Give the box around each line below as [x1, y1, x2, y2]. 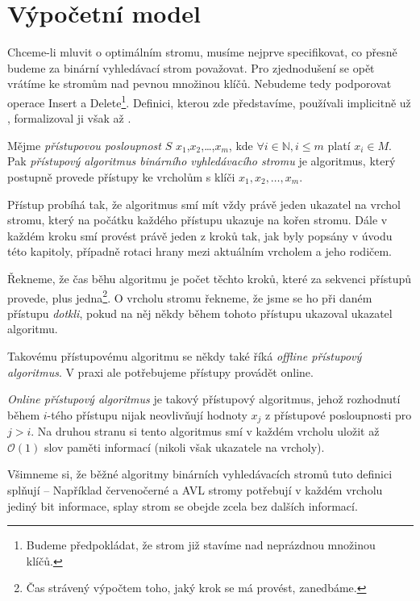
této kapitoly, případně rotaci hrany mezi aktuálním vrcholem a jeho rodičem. [7, 243, 393, 260]
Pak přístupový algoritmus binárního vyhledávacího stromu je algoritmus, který [7, 152, 396, 169]
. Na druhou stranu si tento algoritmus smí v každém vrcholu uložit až [31, 423, 380, 440]
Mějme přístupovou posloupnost [7, 136, 161, 153]
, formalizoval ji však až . [7, 110, 131, 127]
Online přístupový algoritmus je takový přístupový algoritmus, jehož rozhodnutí [7, 390, 401, 407]
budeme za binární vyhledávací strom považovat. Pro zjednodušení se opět [7, 59, 375, 76]
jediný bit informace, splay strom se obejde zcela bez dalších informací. [7, 497, 358, 514]
